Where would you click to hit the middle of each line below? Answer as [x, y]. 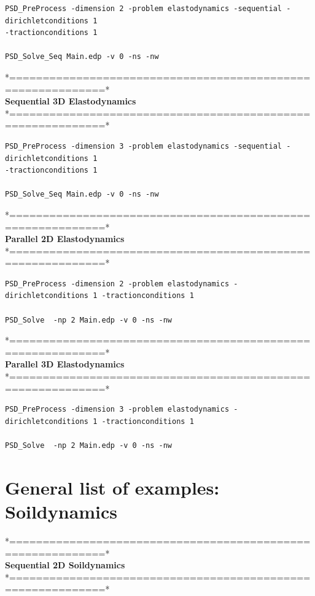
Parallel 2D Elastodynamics [65, 239]
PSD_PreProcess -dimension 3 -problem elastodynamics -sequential [144, 146]
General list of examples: [112, 487]
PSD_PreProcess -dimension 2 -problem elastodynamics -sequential [144, 9]
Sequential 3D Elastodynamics [71, 101]
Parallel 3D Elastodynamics [65, 364]
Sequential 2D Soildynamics [65, 565]
